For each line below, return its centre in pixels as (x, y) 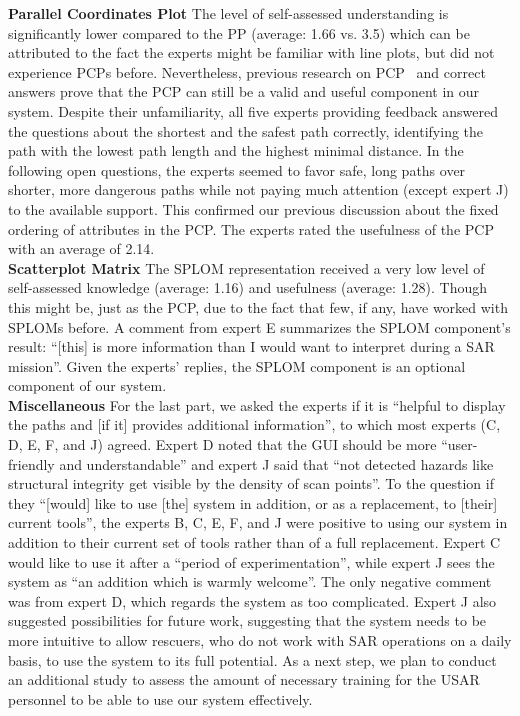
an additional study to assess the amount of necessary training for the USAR (244, 679)
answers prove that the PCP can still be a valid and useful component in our (243, 91)
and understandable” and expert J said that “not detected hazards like (276, 463)
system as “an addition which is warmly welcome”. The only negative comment (250, 581)
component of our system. (87, 385)
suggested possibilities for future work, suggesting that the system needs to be (247, 620)
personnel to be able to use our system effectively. (160, 698)
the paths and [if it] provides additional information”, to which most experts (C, (254, 424)
